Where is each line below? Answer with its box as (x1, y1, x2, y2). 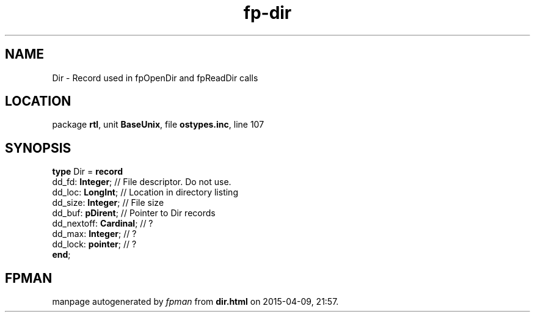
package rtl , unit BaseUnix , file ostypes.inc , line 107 (52, 119, 264, 130)
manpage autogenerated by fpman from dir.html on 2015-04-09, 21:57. (52, 296, 339, 307)
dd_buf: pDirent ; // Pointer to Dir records (52, 208, 216, 219)
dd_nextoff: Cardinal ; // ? (52, 218, 153, 229)
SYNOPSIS (5, 140, 71, 156)
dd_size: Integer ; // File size (52, 197, 164, 208)
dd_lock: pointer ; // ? (52, 239, 137, 250)
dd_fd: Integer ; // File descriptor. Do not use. (52, 177, 231, 188)
